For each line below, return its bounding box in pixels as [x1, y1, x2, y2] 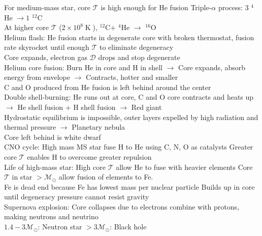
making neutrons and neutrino [4, 211, 99, 222]
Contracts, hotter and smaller [86, 72, 178, 82]
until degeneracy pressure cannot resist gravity [4, 191, 149, 202]
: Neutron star [38, 221, 82, 232]
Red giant [131, 101, 162, 112]
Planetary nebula [72, 122, 125, 132]
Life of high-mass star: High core [4, 161, 106, 172]
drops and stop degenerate [98, 51, 180, 62]
